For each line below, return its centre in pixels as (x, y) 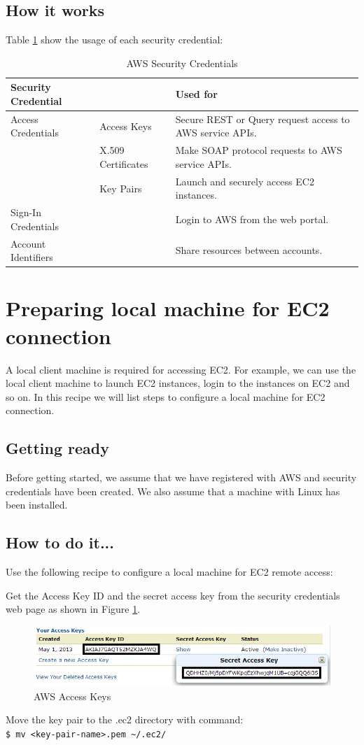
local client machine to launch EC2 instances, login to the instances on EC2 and (178, 383)
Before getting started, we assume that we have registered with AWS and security (181, 477)
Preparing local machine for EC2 (168, 308)
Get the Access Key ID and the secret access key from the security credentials (173, 595)
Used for (196, 94)
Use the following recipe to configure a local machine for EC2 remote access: (169, 572)
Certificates (124, 163)
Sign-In (26, 212)
